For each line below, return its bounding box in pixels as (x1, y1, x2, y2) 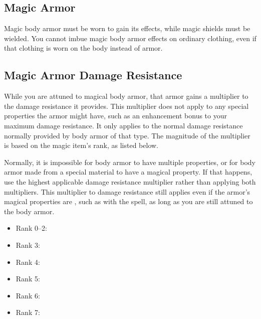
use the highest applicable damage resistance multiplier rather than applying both (4, 176, 256, 187)
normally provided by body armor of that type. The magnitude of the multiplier (4, 130, 250, 140)
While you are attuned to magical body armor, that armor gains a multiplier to (4, 91, 248, 101)
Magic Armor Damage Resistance (4, 67, 182, 83)
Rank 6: (16, 290, 40, 300)
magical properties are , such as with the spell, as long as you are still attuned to (4, 196, 253, 207)
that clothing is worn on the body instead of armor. (4, 43, 163, 53)
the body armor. (4, 206, 55, 216)
